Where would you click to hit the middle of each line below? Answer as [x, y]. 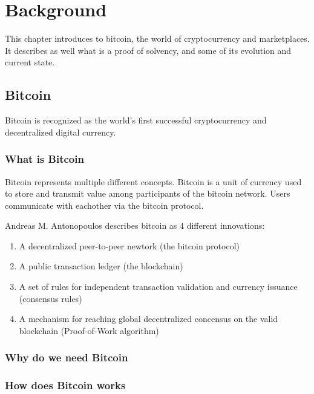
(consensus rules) [51, 298]
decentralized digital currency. [61, 132]
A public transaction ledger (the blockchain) [101, 266]
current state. [30, 62]
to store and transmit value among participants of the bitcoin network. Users [148, 193]
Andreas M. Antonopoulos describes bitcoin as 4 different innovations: [135, 225]
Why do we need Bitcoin [67, 357]
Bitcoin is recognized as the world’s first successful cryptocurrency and [136, 120]
